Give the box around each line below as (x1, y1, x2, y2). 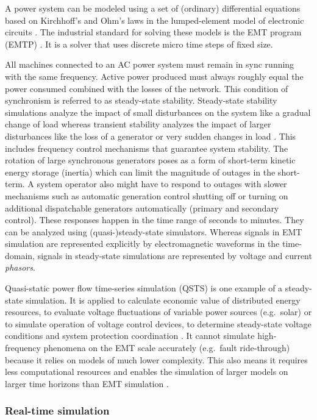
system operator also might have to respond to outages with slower (37, 177, 287, 190)
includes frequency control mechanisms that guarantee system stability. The (5, 141, 288, 154)
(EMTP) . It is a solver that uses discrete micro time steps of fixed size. (5, 37, 273, 50)
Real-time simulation (5, 403, 110, 418)
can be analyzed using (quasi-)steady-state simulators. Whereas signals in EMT (5, 225, 302, 238)
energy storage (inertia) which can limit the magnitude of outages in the (5, 165, 276, 178)
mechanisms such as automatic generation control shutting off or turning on (5, 189, 288, 202)
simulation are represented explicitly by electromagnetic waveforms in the (5, 237, 280, 250)
